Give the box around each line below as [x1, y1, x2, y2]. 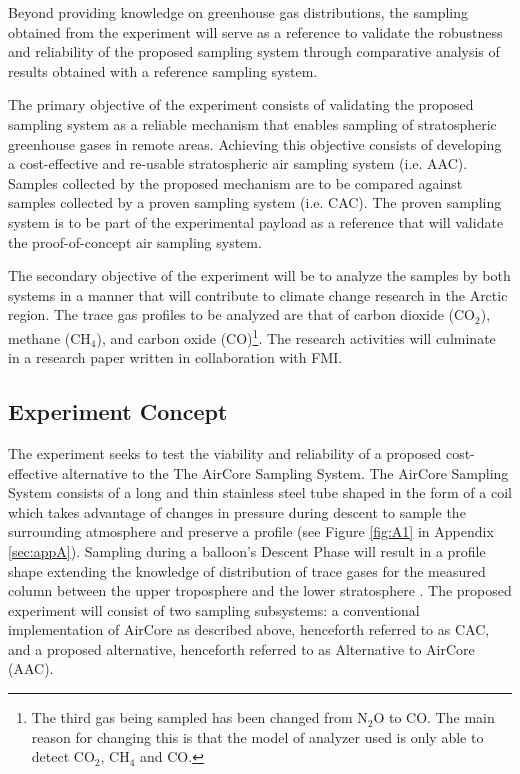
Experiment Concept [8, 396, 228, 427]
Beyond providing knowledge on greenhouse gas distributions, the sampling [8, 2, 469, 22]
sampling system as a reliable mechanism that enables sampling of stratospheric [8, 113, 497, 134]
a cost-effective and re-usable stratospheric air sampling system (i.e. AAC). [8, 153, 468, 174]
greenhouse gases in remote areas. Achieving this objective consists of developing [8, 133, 502, 154]
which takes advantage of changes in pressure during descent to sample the [8, 501, 466, 522]
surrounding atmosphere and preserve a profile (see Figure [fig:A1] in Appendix [8, 521, 494, 542]
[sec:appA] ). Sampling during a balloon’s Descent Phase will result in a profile [8, 540, 486, 561]
